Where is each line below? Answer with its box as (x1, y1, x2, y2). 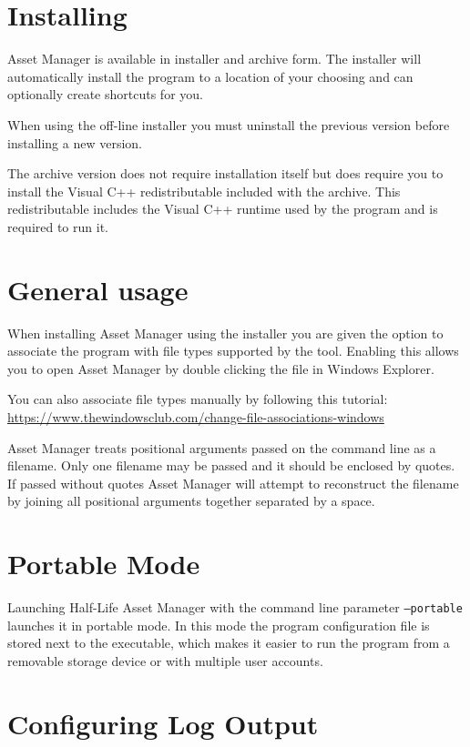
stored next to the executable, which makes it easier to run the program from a (7, 633, 450, 652)
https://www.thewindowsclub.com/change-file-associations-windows (7, 407, 384, 426)
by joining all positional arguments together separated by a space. (7, 491, 375, 510)
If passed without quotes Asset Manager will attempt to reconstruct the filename (7, 473, 459, 492)
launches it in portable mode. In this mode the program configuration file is (7, 615, 430, 634)
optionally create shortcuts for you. (7, 85, 203, 104)
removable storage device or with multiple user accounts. (7, 651, 323, 670)
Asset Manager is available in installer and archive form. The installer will (7, 49, 422, 68)
